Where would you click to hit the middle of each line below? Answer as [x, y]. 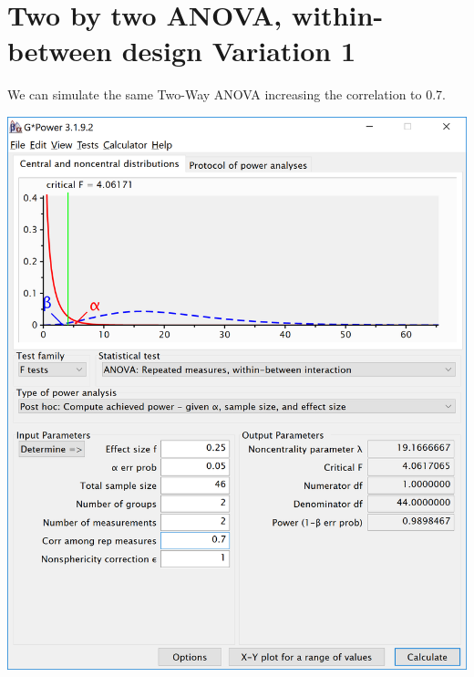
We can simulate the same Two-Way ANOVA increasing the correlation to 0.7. [227, 94]
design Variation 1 [239, 51]
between [60, 51]
